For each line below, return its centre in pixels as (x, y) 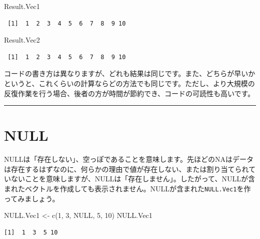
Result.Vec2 (22, 40)
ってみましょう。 (32, 198)
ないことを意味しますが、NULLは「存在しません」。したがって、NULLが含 (133, 179)
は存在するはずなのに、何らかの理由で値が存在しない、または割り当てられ (126, 169)
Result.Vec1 (22, 6)
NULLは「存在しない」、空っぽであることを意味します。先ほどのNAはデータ (129, 159)
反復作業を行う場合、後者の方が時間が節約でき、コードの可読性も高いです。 (129, 93)
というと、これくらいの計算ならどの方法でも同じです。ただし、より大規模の (129, 83)
